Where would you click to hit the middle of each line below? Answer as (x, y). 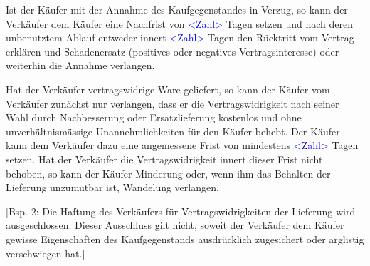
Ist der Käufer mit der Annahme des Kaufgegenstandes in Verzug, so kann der (177, 9)
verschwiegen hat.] (46, 253)
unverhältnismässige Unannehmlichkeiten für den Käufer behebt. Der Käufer (173, 131)
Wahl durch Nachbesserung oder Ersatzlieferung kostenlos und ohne (154, 117)
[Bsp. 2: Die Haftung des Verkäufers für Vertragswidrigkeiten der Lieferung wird (181, 211)
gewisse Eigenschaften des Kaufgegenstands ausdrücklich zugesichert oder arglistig (185, 239)
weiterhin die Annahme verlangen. (80, 65)
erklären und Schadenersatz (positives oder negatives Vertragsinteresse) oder (173, 51)
